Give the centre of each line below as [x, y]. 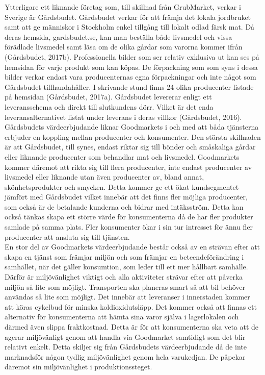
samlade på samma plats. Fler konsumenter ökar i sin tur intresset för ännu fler [129, 227]
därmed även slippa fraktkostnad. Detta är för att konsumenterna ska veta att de [132, 327]
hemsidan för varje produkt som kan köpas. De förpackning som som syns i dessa [131, 67]
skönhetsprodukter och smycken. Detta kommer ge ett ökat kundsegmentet [122, 186]
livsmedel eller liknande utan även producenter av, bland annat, [104, 177]
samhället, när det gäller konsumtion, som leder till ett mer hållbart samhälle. [126, 267]
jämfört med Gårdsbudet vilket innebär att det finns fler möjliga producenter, [126, 197]
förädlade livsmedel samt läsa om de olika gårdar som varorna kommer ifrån [124, 47]
